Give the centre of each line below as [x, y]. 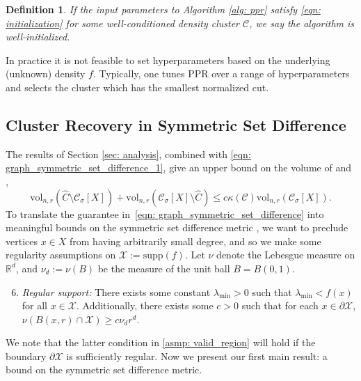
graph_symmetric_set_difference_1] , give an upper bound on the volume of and [178, 168]
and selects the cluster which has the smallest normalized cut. [137, 87]
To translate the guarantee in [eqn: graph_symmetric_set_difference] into [165, 213]
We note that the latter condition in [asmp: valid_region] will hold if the [161, 342]
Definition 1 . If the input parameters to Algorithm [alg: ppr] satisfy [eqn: [163, 9]
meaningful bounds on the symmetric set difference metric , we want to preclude [177, 227]
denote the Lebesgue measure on [286, 255]
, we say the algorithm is [302, 23]
